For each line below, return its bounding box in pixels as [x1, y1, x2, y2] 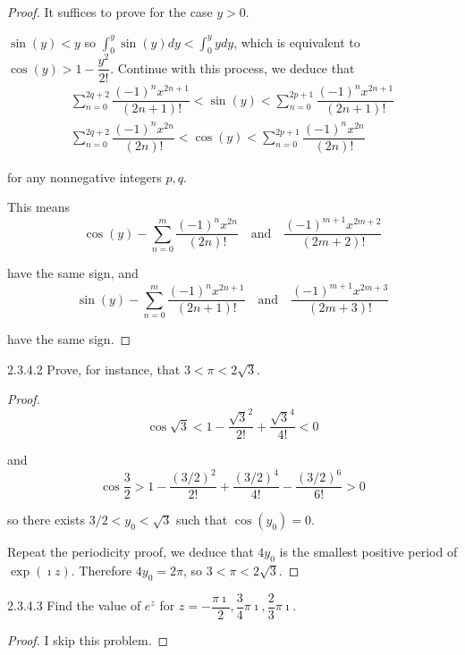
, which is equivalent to [233, 32, 360, 51]
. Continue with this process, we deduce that [110, 58, 355, 77]
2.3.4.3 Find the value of [7, 596, 141, 615]
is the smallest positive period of [279, 542, 458, 561]
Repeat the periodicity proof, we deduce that [7, 542, 254, 561]
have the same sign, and [7, 264, 139, 282]
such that [175, 510, 228, 529]
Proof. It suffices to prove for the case [7, 3, 213, 21]
